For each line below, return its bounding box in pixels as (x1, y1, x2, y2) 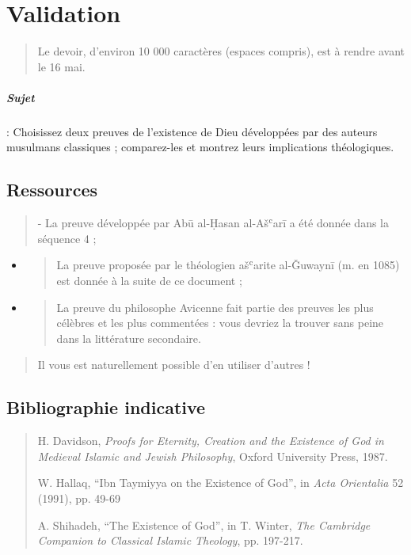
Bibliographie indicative (6, 395, 206, 420)
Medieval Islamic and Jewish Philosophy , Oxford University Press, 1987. (37, 447, 388, 464)
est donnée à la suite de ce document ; (56, 272, 242, 289)
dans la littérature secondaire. (56, 329, 201, 346)
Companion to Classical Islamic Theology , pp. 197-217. (37, 532, 303, 549)
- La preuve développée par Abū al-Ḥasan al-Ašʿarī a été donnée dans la (37, 215, 389, 231)
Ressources (6, 177, 98, 202)
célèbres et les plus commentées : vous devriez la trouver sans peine (56, 314, 384, 331)
